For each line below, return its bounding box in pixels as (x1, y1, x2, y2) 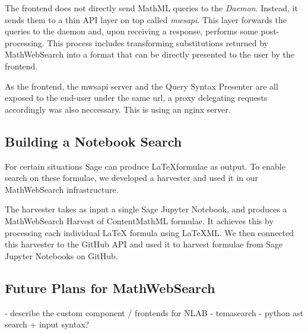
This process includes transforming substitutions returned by (47, 36, 268, 49)
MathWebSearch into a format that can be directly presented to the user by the (5, 48, 295, 61)
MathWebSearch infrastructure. (5, 183, 119, 195)
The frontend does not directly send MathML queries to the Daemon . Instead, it (5, 2, 298, 14)
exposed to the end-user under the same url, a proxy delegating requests (5, 91, 268, 104)
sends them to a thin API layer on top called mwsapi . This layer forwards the (5, 13, 287, 26)
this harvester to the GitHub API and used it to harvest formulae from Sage (5, 238, 283, 250)
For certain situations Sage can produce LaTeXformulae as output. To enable (5, 160, 285, 172)
